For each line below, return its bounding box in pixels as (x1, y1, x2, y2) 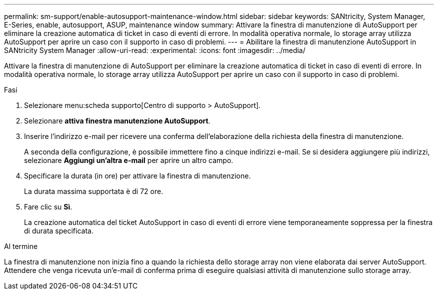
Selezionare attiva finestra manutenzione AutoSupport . (24, 116, 210, 125)
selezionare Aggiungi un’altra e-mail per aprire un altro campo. (24, 156, 233, 164)
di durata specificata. (24, 226, 93, 235)
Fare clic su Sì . (24, 202, 72, 211)
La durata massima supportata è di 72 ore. (24, 187, 163, 195)
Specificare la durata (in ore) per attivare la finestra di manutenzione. (24, 171, 251, 180)
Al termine (4, 242, 38, 250)
